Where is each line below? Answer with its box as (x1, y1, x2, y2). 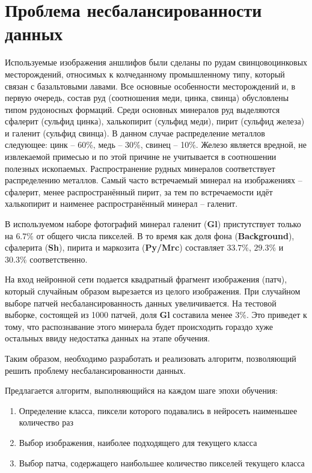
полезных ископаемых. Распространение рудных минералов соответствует (5, 162, 275, 174)
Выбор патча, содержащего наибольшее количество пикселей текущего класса (19, 456, 305, 469)
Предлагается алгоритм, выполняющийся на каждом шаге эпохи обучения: (5, 384, 278, 397)
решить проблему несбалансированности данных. (5, 364, 186, 376)
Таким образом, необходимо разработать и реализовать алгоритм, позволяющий (5, 352, 296, 364)
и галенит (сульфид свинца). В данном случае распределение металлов (5, 126, 265, 139)
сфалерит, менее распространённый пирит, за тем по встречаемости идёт (5, 185, 273, 198)
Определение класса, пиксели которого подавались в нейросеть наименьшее (19, 404, 298, 417)
